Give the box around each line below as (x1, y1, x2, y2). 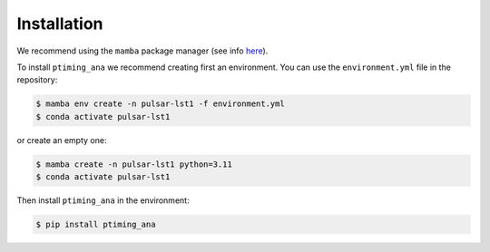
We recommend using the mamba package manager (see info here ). (16, 45, 269, 56)
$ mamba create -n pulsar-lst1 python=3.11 (35, 159, 233, 170)
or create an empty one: (16, 134, 107, 145)
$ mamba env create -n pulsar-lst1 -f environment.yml (35, 99, 285, 109)
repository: (16, 74, 58, 85)
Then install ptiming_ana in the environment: (16, 195, 190, 206)
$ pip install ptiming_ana (35, 219, 156, 230)
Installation (16, 14, 103, 34)
